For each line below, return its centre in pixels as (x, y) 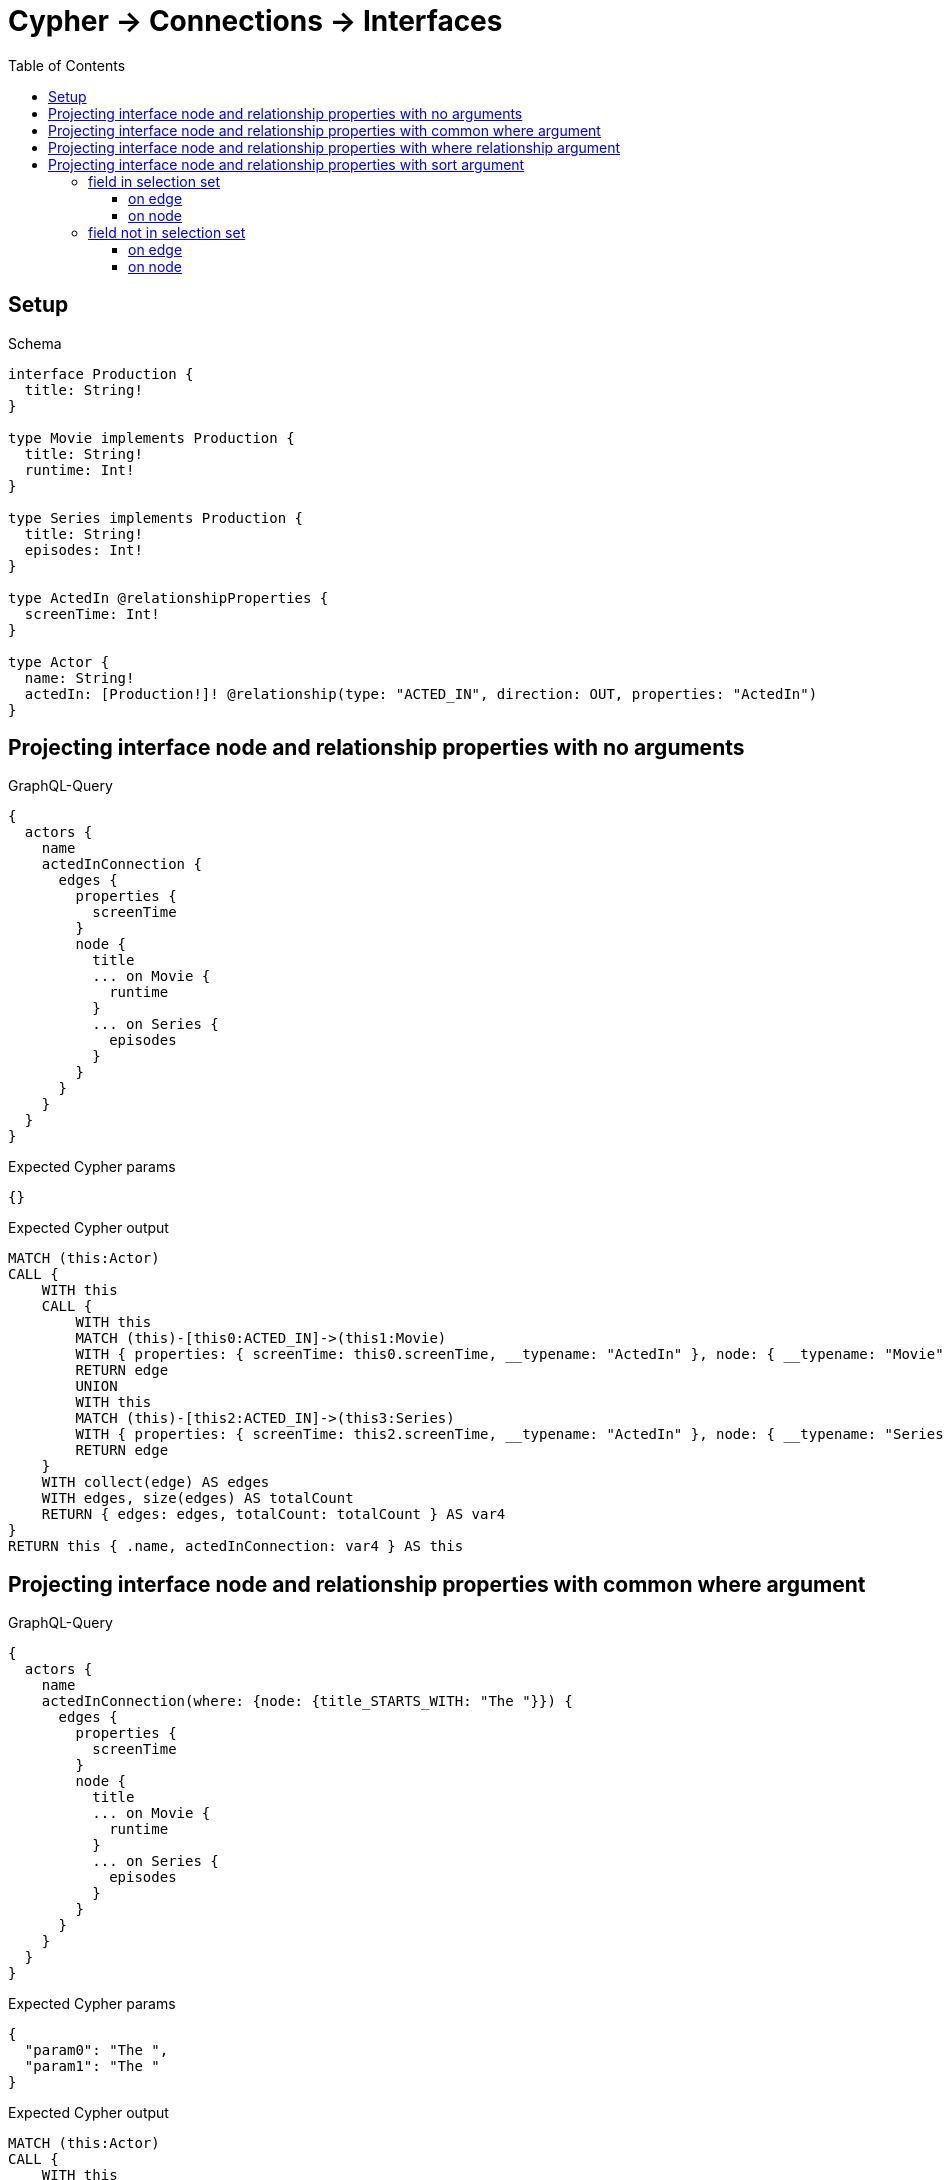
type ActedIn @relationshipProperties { (168, 597)
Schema (35, 343)
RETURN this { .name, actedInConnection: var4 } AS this (236, 1546)
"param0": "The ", (96, 2050)
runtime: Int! (79, 469)
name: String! (79, 677)
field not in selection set (167, 232)
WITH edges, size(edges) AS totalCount (197, 1498)
